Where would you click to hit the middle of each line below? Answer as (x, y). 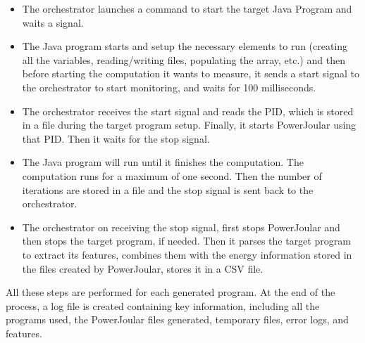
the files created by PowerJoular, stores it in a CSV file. (143, 268)
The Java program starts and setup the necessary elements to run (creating (185, 46)
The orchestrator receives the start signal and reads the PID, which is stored (188, 111)
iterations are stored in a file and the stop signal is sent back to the (168, 189)
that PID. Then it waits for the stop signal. (116, 138)
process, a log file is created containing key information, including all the (163, 305)
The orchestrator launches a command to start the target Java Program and (187, 8)
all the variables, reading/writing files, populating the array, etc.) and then (184, 59)
